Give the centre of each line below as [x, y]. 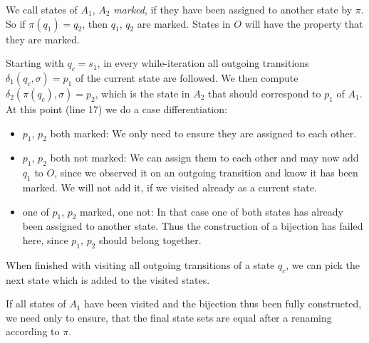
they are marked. [43, 39]
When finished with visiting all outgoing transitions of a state [140, 264]
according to [33, 331]
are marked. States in [184, 23]
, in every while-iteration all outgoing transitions [203, 63]
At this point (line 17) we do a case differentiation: [116, 109]
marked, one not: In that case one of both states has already [212, 211]
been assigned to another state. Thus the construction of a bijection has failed [193, 226]
